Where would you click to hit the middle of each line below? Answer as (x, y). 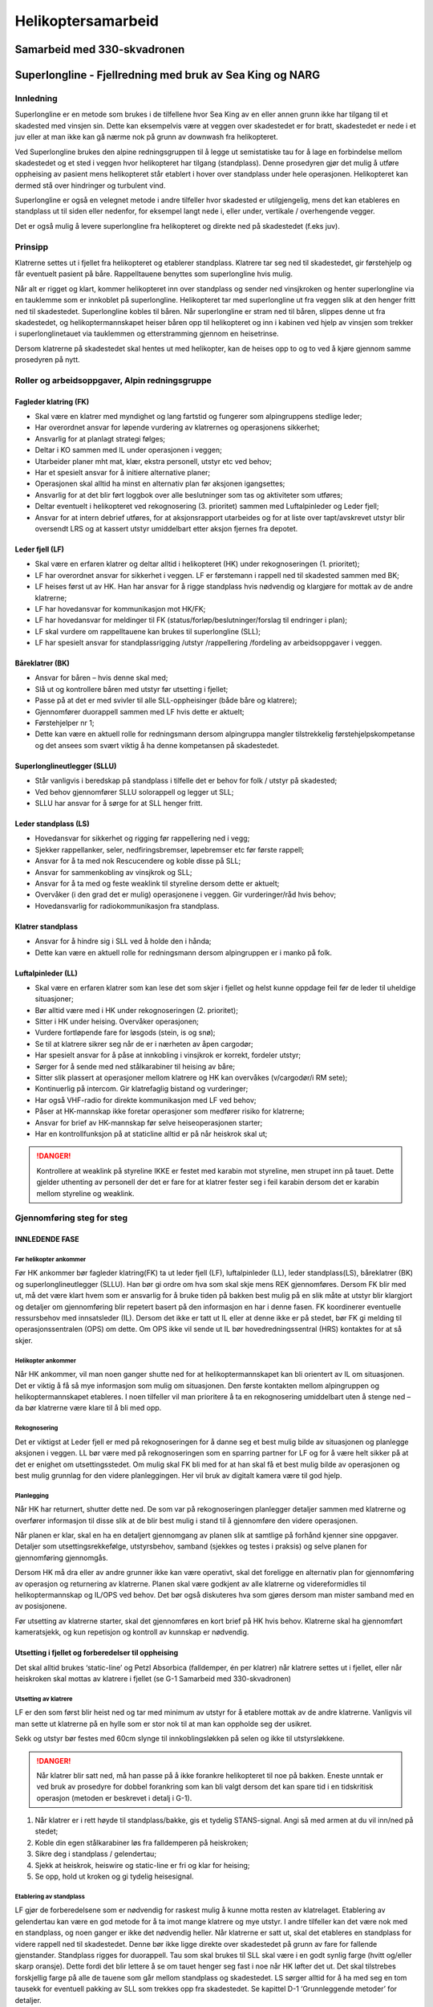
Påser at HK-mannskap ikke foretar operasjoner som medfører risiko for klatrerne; (170, 1111)
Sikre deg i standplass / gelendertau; (95, 1854)
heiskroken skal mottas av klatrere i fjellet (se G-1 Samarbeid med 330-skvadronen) (153, 1679)
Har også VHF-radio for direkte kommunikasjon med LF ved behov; (146, 1100)
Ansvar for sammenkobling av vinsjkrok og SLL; (113, 872)
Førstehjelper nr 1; (65, 723)
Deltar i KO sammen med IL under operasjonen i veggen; (128, 450)
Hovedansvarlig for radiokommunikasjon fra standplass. (127, 906)
